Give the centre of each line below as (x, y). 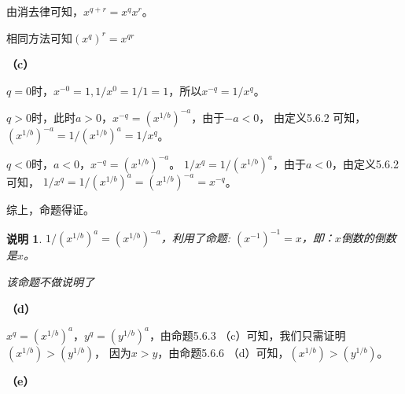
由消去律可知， (45, 11)
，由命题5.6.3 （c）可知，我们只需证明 (247, 335)
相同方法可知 (39, 37)
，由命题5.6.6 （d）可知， (223, 352)
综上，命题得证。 (50, 210)
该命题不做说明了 (50, 282)
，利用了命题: (196, 238)
